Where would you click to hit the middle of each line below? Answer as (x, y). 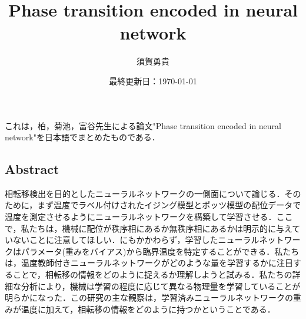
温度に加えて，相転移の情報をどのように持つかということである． (148, 309)
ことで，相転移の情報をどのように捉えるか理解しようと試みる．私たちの (152, 274)
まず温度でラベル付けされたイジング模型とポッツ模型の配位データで (169, 205)
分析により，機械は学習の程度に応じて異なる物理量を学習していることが (161, 286)
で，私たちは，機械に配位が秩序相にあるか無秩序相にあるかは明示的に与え (149, 228)
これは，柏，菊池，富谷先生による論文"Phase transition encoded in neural (143, 125)
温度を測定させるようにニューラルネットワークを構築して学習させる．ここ (149, 217)
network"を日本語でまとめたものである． (82, 137)
